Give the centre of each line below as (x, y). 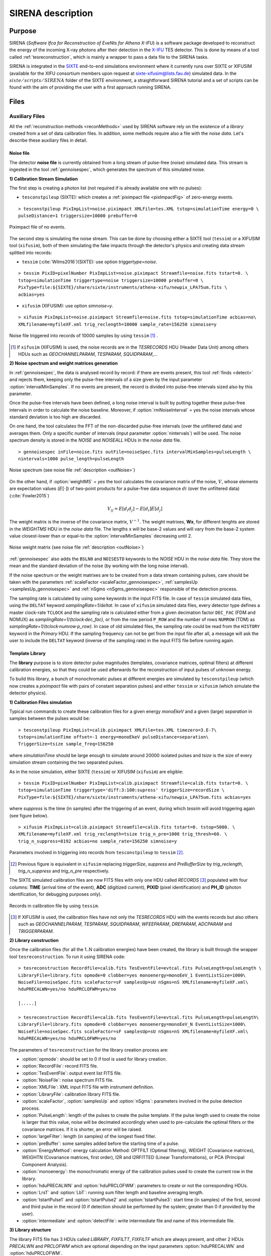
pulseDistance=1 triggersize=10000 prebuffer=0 (78, 216)
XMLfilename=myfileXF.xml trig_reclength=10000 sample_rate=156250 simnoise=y (117, 324)
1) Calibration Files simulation (41, 702)
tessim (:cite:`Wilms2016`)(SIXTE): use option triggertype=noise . (90, 262)
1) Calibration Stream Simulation (43, 179)
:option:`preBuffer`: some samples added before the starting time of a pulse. (101, 1143)
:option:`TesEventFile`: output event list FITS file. (72, 1073)
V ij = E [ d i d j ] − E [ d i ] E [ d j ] (135, 509)
